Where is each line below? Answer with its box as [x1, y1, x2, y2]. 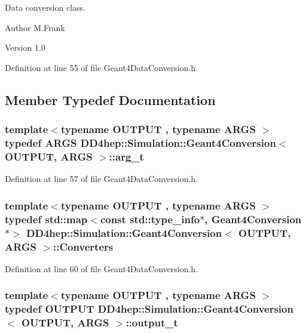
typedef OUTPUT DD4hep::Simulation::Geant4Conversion [5, 301, 293, 316]
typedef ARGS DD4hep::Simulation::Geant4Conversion [5, 135, 276, 150]
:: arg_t [109, 149, 144, 164]
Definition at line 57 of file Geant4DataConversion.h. [5, 172, 198, 185]
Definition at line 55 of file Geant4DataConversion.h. [5, 61, 198, 73]
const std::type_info [100, 211, 200, 226]
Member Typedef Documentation [5, 90, 216, 109]
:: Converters [53, 239, 114, 254]
